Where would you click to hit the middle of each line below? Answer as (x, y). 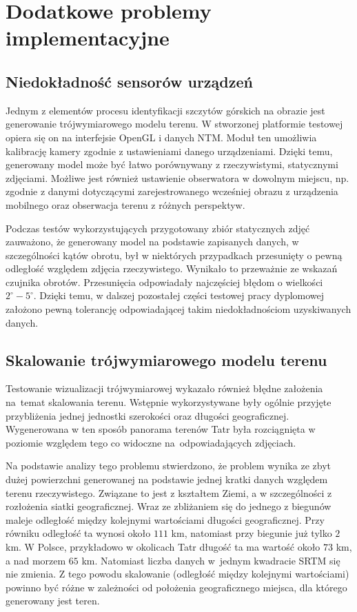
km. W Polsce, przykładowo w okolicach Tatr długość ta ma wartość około (163, 547)
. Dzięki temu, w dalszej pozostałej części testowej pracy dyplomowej (179, 295)
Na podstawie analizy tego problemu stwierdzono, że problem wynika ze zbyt (168, 466)
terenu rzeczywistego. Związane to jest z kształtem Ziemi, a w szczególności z (169, 492)
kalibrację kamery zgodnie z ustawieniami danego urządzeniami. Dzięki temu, (169, 151)
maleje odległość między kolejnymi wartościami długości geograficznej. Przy (165, 519)
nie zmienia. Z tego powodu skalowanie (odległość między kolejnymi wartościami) (177, 574)
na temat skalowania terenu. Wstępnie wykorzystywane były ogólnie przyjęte (169, 402)
